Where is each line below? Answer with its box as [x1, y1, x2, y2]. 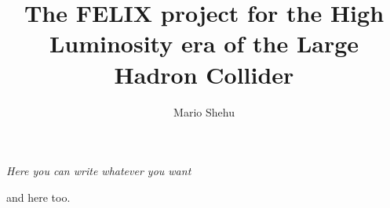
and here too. [6, 188, 71, 205]
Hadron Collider [114, 58, 294, 90]
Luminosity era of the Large [49, 27, 359, 59]
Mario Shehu [173, 103, 235, 120]
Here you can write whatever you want [6, 163, 191, 179]
